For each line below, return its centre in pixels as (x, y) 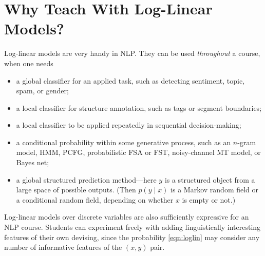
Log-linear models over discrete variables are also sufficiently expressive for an (127, 217)
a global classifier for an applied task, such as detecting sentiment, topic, (130, 80)
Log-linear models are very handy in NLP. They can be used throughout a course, (132, 53)
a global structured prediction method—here (86, 179)
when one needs (29, 63)
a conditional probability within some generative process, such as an (124, 142)
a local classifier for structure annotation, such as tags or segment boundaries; (139, 107)
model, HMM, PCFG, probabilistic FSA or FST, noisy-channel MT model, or (138, 152)
